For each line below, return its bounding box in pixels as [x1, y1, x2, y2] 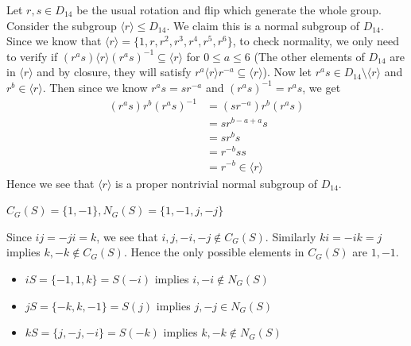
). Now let [262, 63, 312, 80]
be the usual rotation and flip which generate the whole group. [76, 2, 382, 17]
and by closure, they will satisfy [37, 63, 192, 80]
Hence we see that [6, 175, 95, 191]
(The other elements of [254, 48, 365, 64]
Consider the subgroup [6, 17, 117, 33]
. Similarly [265, 228, 316, 244]
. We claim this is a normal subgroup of [166, 17, 360, 33]
